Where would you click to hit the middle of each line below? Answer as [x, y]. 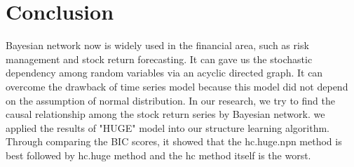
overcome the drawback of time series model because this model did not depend [177, 86]
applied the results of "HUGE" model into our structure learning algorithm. [168, 127]
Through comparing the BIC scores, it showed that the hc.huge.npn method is [174, 141]
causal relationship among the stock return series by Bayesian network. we [165, 114]
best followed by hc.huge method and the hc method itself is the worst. [158, 155]
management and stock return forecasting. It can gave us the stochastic [159, 59]
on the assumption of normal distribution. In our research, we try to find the [170, 100]
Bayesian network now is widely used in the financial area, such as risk [157, 45]
